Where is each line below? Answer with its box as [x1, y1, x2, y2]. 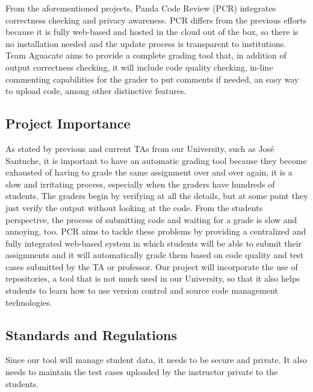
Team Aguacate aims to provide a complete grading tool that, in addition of [5, 49, 287, 62]
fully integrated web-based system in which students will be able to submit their [5, 236, 302, 249]
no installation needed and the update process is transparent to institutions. [5, 37, 287, 49]
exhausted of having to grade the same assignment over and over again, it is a [5, 166, 293, 179]
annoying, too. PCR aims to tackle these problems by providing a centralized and [5, 225, 306, 238]
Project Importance [5, 114, 131, 133]
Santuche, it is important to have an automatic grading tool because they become [5, 154, 307, 166]
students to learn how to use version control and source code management [5, 284, 278, 297]
